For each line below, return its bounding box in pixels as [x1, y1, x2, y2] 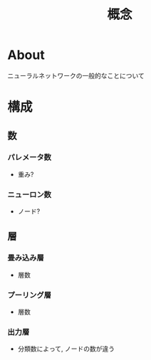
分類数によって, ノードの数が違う [17, 344, 115, 353]
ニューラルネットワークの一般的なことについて [7, 71, 145, 80]
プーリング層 [7, 290, 52, 300]
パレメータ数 [7, 152, 52, 162]
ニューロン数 [7, 189, 52, 199]
